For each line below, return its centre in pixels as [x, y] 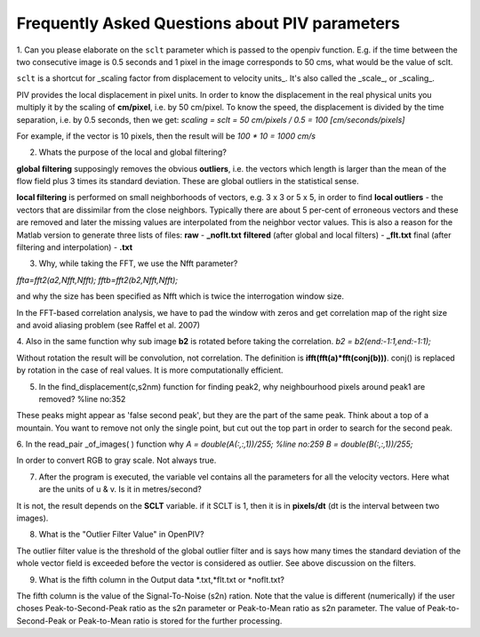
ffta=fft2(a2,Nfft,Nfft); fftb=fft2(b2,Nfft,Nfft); [97, 279]
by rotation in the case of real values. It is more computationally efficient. [150, 370]
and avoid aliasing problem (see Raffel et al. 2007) [108, 325]
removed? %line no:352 [82, 399]
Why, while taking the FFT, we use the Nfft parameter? [138, 263]
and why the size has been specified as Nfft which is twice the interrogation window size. [180, 296]
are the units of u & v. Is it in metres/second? [120, 489]
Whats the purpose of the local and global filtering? [132, 152]
